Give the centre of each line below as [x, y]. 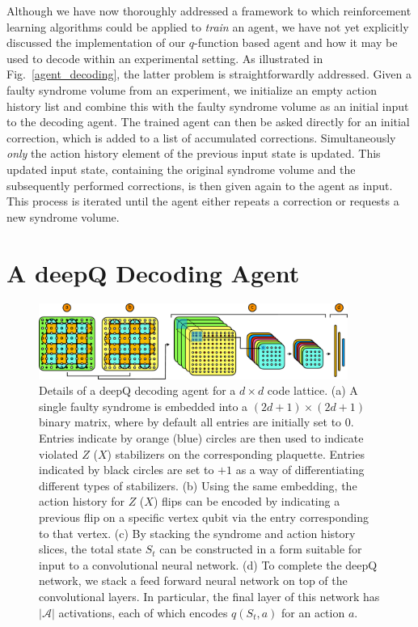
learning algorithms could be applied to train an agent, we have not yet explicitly [208, 26]
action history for [82, 501]
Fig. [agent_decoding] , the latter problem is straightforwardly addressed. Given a [209, 74]
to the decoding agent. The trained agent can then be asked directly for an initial [208, 122]
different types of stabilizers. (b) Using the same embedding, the [198, 485]
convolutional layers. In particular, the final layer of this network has [209, 596]
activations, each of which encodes [143, 612]
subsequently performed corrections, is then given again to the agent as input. [200, 185]
